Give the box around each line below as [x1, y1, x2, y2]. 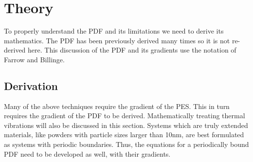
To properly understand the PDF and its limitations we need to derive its [4, 26, 224, 36]
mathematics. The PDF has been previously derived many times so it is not [4, 35, 230, 45]
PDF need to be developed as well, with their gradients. [4, 148, 171, 159]
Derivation [4, 78, 58, 93]
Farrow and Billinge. [4, 54, 65, 64]
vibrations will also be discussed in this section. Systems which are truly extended [4, 120, 248, 130]
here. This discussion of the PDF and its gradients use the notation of [28, 45, 236, 55]
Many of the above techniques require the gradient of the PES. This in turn [4, 101, 230, 111]
